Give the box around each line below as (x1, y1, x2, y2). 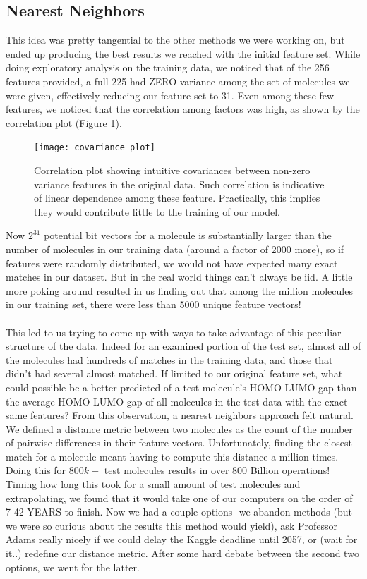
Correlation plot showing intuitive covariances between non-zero (34, 163, 311, 178)
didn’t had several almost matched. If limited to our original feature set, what (6, 366, 343, 381)
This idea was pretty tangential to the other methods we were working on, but (6, 32, 345, 47)
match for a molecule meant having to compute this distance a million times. (6, 449, 339, 463)
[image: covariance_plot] (34, 142, 155, 153)
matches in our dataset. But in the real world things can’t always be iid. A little (6, 269, 353, 284)
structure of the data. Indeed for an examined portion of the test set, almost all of (6, 339, 361, 353)
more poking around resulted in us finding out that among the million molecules (6, 283, 353, 298)
